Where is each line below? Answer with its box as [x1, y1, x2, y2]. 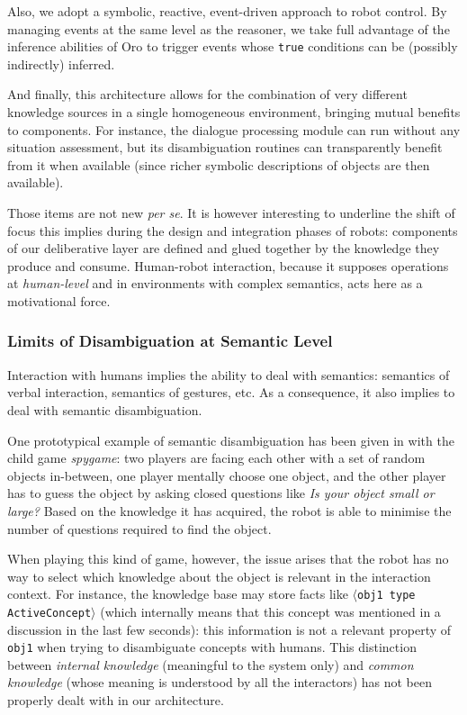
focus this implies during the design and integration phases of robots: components [7, 221, 458, 240]
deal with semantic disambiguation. [7, 400, 202, 419]
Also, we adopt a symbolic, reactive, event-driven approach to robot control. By [7, 2, 447, 20]
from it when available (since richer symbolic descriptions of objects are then [7, 155, 430, 174]
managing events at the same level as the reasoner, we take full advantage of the [7, 19, 450, 38]
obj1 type [357, 589, 416, 602]
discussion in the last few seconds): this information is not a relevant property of [7, 620, 452, 638]
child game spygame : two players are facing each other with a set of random [7, 448, 426, 467]
